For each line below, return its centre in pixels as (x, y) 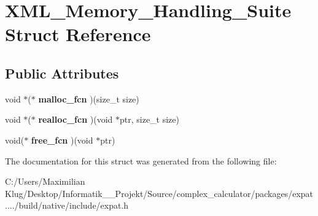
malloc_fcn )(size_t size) (89, 98)
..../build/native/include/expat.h (67, 205)
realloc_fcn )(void (76, 119)
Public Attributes (62, 73)
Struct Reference (78, 34)
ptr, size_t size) (149, 119)
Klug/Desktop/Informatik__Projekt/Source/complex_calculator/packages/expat (159, 193)
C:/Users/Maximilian (45, 181)
